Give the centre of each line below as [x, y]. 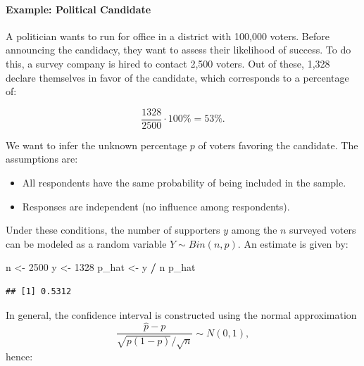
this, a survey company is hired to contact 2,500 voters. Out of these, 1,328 [168, 63]
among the [254, 230]
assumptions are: [42, 159]
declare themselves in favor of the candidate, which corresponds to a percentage [177, 77]
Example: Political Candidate [79, 9]
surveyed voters [323, 230]
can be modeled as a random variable [86, 243]
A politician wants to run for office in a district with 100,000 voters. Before [168, 36]
